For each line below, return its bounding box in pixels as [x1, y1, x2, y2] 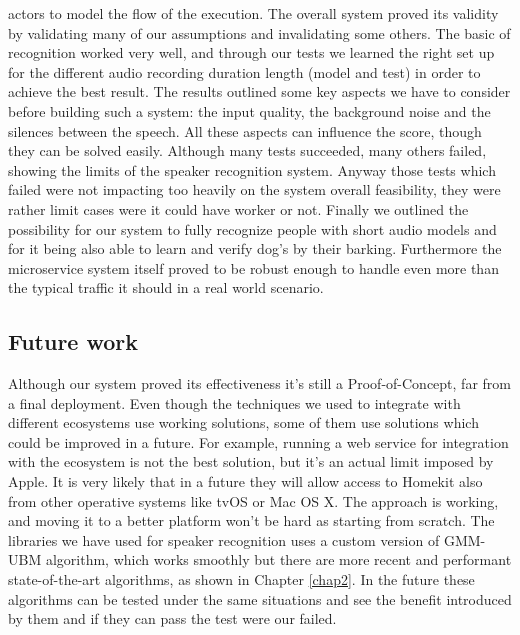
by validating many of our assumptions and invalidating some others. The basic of [8, 22, 511, 43]
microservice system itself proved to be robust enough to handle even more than [8, 257, 499, 278]
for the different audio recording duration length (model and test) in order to [8, 61, 481, 82]
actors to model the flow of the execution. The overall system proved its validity [8, 3, 499, 23]
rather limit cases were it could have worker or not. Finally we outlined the [8, 198, 469, 219]
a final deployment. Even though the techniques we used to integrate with [8, 392, 461, 413]
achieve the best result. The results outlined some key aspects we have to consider [8, 81, 511, 102]
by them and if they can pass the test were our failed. [8, 608, 337, 629]
